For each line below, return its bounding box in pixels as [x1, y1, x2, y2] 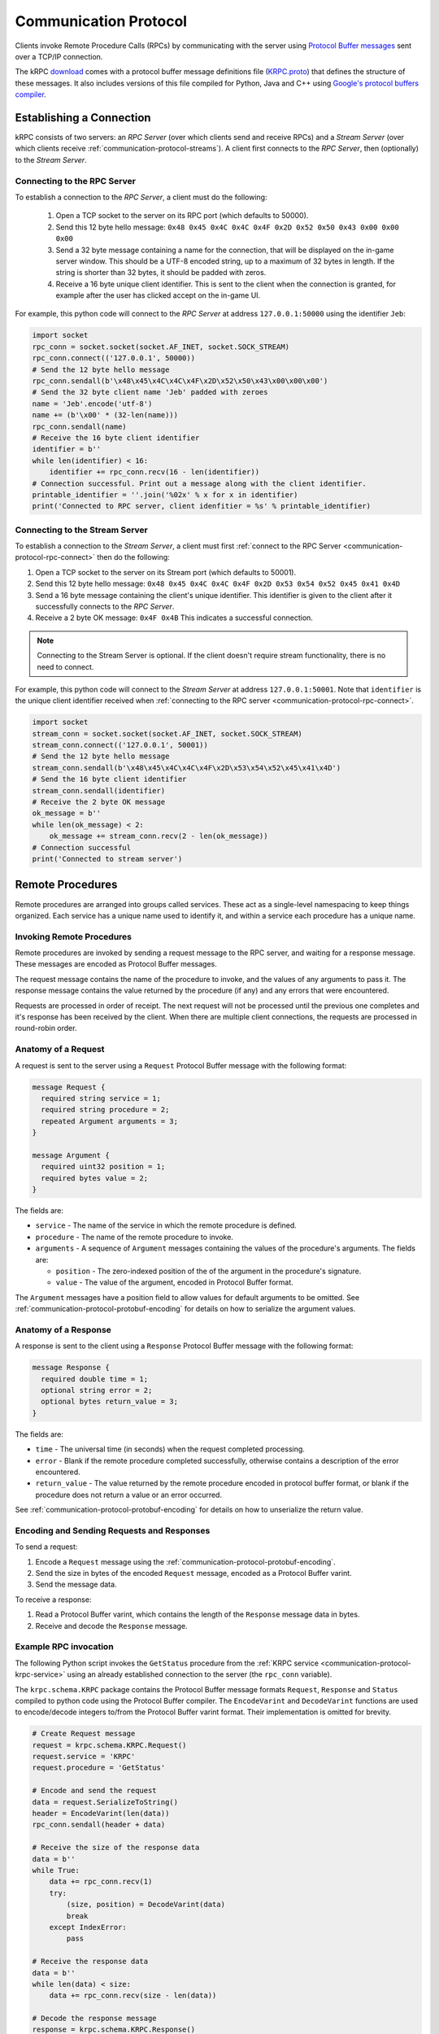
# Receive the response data [32, 1957, 149, 1966]
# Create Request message [32, 1729, 136, 1739]
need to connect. [37, 661, 94, 671]
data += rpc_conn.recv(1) [49, 1877, 153, 1887]
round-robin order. [15, 1024, 77, 1033]
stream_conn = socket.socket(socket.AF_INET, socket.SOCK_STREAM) [32, 729, 302, 738]
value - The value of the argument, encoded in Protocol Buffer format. [55, 1277, 294, 1287]
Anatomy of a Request [15, 1044, 105, 1055]
